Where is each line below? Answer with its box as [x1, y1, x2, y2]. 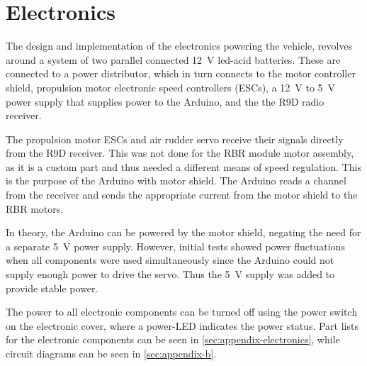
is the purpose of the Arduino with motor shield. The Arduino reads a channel [6, 173, 346, 188]
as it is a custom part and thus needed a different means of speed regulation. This [6, 159, 361, 174]
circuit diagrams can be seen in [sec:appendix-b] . [6, 346, 217, 360]
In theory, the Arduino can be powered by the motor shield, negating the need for [6, 225, 361, 240]
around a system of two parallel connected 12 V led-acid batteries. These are [6, 52, 341, 67]
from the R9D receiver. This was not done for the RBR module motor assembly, [6, 145, 354, 160]
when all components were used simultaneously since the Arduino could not [6, 253, 334, 267]
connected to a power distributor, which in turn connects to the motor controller [6, 66, 356, 81]
